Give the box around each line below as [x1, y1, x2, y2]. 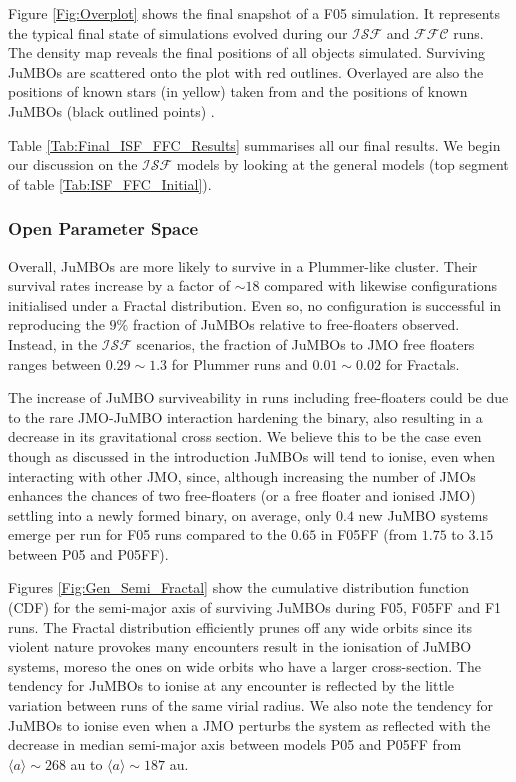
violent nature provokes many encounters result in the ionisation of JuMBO [8, 636, 472, 657]
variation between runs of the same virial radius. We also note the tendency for [8, 695, 494, 716]
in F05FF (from [320, 524, 418, 545]
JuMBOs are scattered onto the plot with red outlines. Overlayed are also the [8, 61, 484, 82]
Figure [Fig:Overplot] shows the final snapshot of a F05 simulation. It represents [8, 3, 501, 23]
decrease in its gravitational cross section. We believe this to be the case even [8, 426, 482, 447]
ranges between [8, 353, 102, 374]
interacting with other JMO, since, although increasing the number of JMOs [8, 465, 476, 486]
